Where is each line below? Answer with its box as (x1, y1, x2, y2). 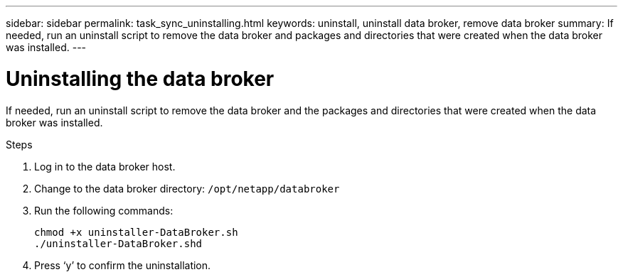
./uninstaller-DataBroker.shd (34, 237, 203, 249)
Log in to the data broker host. (34, 160, 176, 173)
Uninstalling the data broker (6, 66, 275, 91)
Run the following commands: (34, 204, 174, 217)
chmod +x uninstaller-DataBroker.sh (34, 226, 238, 238)
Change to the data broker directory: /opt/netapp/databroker (34, 182, 340, 195)
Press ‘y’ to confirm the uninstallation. (34, 259, 211, 271)
